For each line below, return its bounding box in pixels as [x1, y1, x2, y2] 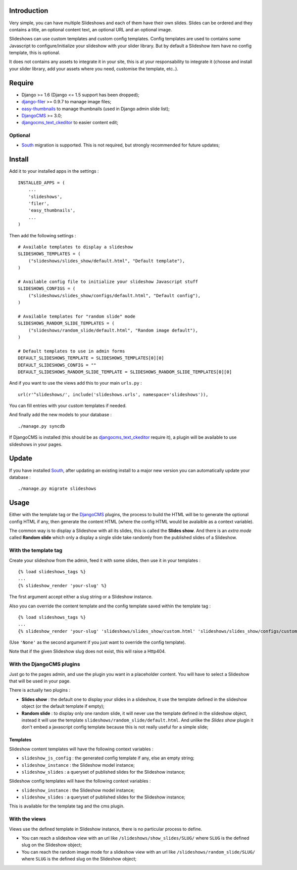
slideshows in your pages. [9, 441, 63, 447]
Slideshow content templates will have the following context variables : [9, 746, 153, 752]
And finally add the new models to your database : [9, 412, 112, 418]
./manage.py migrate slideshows [18, 486, 97, 491]
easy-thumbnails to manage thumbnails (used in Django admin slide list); [21, 106, 170, 112]
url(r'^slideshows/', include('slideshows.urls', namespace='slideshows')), [18, 392, 209, 397]
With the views [9, 815, 47, 822]
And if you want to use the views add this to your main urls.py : [9, 380, 142, 386]
